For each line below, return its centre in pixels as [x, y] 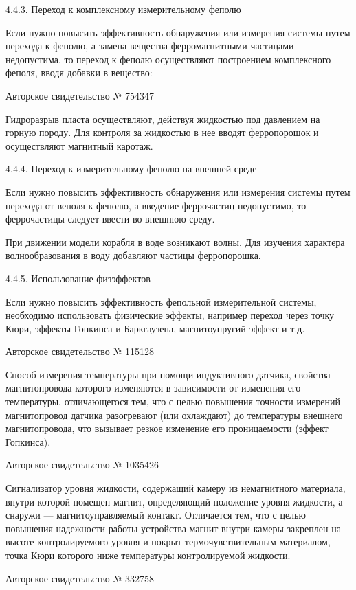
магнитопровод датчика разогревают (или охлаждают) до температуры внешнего [174, 415]
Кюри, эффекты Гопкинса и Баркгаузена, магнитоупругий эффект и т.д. [155, 328]
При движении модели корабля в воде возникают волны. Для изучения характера [175, 241]
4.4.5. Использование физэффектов [78, 278]
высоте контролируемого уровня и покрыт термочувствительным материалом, [168, 542]
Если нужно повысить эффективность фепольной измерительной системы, [161, 301]
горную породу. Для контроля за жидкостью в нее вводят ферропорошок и [162, 132]
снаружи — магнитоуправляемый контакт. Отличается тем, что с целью [156, 515]
